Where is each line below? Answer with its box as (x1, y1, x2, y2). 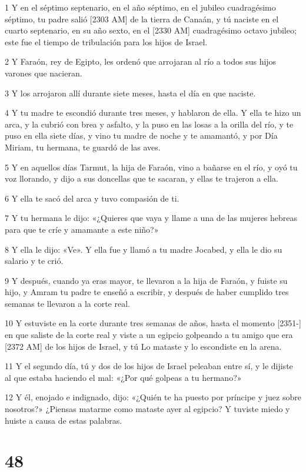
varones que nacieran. (5, 66, 82, 79)
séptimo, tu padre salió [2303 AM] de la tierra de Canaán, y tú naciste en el (5, 12, 279, 25)
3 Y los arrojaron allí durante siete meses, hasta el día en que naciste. (5, 86, 256, 99)
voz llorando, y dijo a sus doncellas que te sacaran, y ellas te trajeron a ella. (5, 172, 278, 185)
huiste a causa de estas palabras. (5, 414, 122, 426)
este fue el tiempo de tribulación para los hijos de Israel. (5, 35, 208, 48)
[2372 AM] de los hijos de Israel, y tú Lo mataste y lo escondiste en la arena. (5, 340, 282, 352)
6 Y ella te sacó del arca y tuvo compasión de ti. (5, 192, 179, 204)
